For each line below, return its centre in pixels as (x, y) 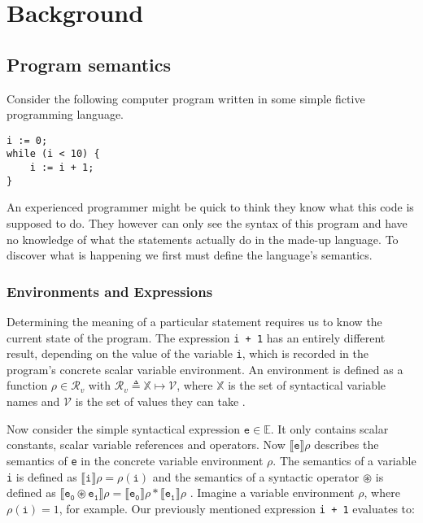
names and (33, 401)
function (27, 385)
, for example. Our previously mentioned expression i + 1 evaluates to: (237, 508)
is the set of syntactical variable (307, 385)
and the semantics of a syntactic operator (256, 476)
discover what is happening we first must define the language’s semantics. (190, 255)
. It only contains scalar (329, 428)
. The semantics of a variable (345, 460)
